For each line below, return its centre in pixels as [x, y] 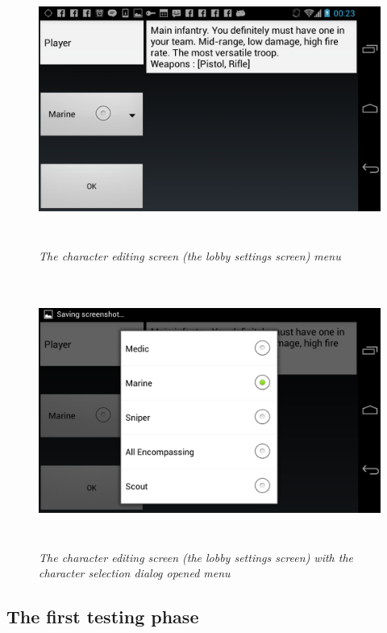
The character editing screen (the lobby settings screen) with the [196, 557]
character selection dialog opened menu [135, 573]
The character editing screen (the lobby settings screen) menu [190, 255]
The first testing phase [103, 616]
